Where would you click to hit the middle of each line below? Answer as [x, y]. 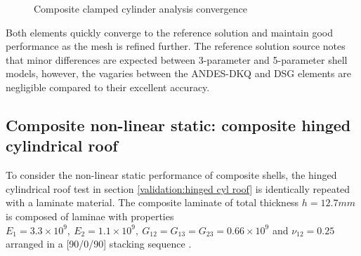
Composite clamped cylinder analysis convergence [141, 8]
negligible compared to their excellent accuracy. [108, 87]
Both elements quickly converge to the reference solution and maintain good [169, 32]
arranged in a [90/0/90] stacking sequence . [99, 244]
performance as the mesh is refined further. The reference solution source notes [176, 46]
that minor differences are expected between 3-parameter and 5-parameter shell [177, 59]
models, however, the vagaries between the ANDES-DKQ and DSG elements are [178, 73]
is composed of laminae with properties [90, 216]
